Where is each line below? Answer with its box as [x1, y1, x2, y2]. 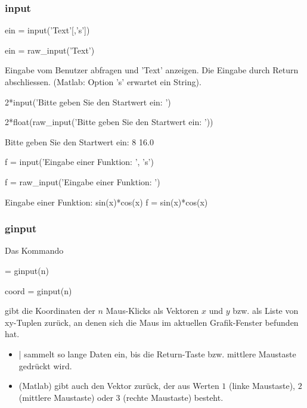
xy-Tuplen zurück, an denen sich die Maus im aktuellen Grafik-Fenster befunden [5, 316, 299, 328]
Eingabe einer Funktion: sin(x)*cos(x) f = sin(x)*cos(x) [5, 195, 208, 208]
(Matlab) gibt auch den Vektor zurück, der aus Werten [18, 379, 219, 392]
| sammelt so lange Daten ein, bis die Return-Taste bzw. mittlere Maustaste [18, 347, 296, 360]
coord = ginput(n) [5, 284, 72, 297]
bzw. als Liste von [232, 304, 299, 317]
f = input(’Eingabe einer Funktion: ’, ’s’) [5, 155, 154, 168]
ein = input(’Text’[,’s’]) [5, 24, 90, 36]
